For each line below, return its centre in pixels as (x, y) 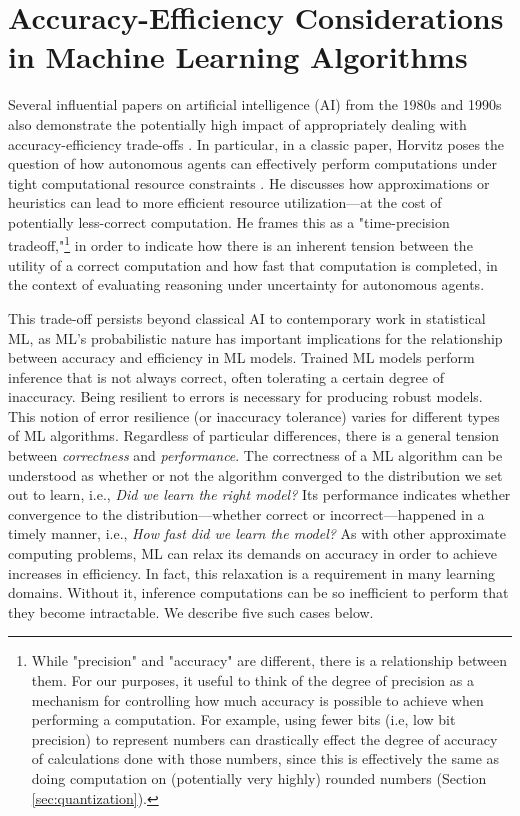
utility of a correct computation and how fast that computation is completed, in (253, 264)
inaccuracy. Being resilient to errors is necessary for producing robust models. (245, 396)
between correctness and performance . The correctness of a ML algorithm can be (255, 455)
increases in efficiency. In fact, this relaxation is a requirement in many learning (251, 572)
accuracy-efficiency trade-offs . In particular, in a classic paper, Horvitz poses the (256, 143)
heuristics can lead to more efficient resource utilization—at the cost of (225, 202)
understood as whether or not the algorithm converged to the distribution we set (255, 474)
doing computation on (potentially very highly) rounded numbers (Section (259, 777)
